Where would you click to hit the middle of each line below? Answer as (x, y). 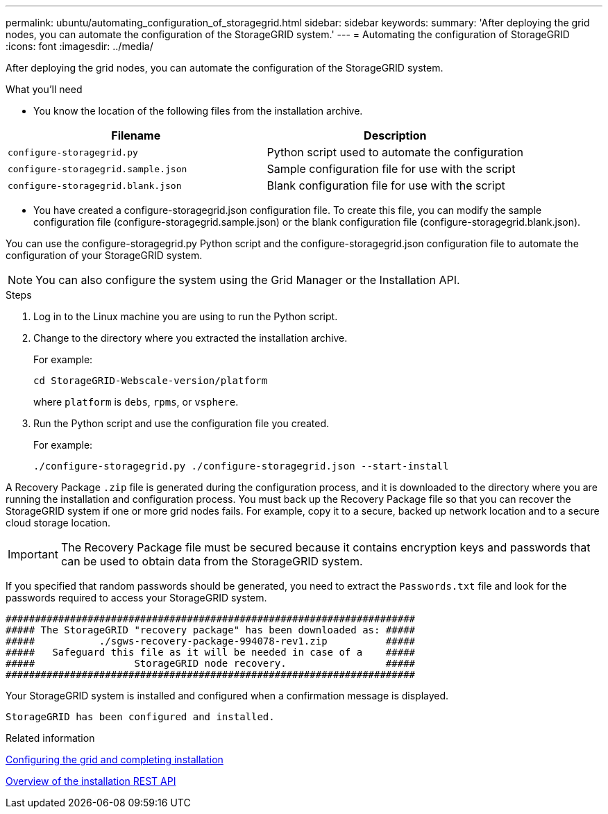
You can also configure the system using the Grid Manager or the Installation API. (248, 280)
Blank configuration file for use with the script (386, 185)
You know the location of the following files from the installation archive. (198, 111)
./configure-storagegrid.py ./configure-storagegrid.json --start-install (241, 466)
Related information (50, 738)
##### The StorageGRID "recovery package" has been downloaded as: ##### (211, 630)
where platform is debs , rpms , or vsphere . (136, 402)
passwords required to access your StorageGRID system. (136, 598)
